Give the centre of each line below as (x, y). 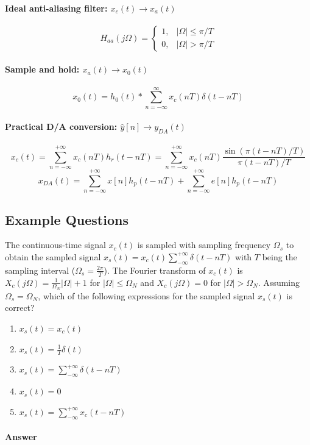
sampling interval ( (40, 270)
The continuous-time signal (55, 245)
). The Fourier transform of (155, 270)
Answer (21, 437)
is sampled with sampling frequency (204, 245)
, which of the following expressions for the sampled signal (146, 295)
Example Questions (67, 219)
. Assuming (279, 282)
